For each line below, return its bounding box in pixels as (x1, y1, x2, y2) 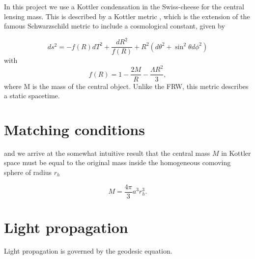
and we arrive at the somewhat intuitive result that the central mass (4, 147, 210, 158)
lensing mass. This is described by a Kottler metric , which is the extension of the (4, 11, 250, 21)
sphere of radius (4, 167, 52, 177)
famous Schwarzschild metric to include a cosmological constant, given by (4, 21, 225, 31)
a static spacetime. (4, 90, 60, 101)
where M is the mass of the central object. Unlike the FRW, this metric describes (4, 81, 249, 91)
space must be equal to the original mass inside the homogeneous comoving (4, 157, 231, 168)
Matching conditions (4, 119, 145, 139)
